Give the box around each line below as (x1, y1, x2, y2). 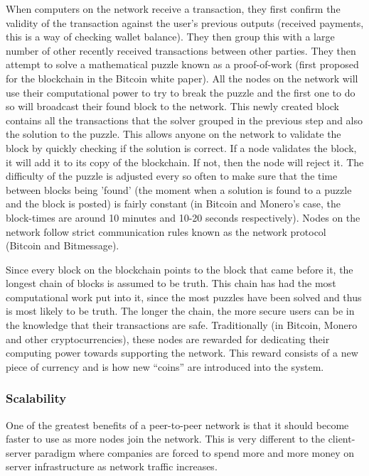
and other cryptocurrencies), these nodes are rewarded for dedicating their (6, 331, 330, 346)
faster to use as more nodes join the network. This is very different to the (6, 431, 325, 446)
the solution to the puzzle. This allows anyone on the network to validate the (6, 126, 341, 141)
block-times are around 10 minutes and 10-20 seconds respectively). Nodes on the (6, 210, 360, 225)
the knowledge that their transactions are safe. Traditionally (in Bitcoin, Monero (6, 318, 358, 332)
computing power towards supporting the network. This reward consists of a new (6, 345, 358, 360)
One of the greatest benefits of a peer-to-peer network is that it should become (6, 417, 349, 432)
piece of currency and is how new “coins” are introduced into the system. (6, 359, 324, 374)
